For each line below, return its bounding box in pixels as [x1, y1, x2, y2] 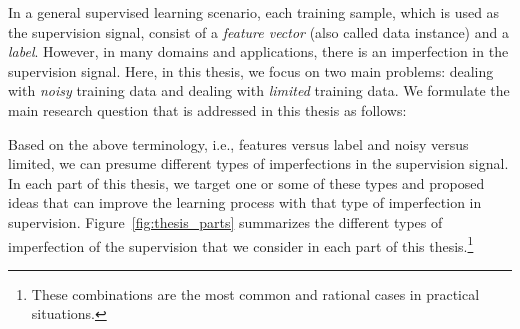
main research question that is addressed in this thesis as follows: [8, 99, 407, 120]
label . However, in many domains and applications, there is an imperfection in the [8, 41, 509, 62]
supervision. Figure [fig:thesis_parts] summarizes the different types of [8, 211, 443, 232]
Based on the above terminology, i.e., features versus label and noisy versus [8, 133, 469, 154]
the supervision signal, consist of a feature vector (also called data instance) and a [8, 21, 509, 42]
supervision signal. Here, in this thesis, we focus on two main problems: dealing [8, 60, 494, 81]
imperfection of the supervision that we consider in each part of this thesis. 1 [8, 232, 474, 256]
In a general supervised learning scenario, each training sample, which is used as [8, 2, 500, 22]
